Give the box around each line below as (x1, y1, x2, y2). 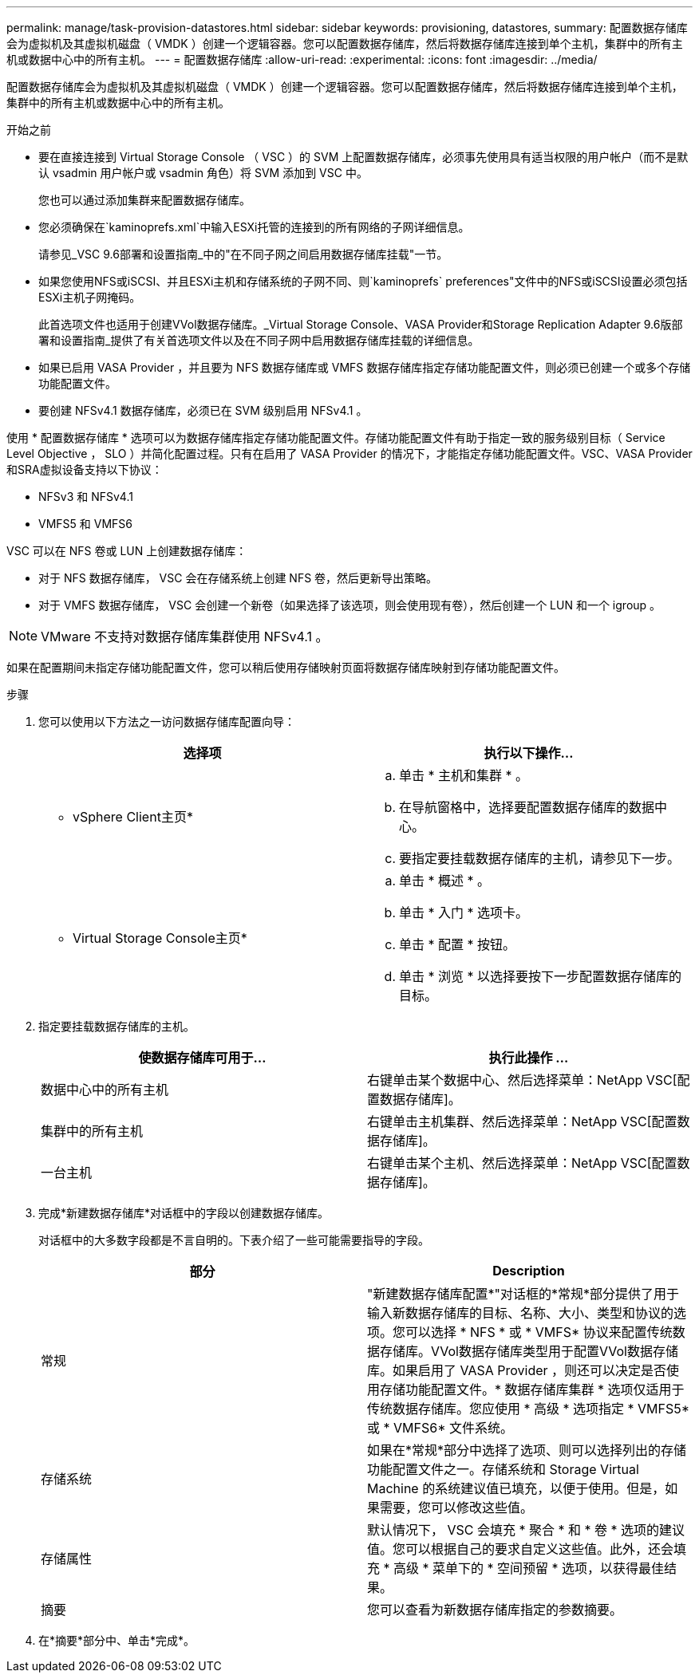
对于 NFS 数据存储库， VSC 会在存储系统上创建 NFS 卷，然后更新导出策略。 (38, 571, 438, 585)
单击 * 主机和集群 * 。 (399, 767, 529, 783)
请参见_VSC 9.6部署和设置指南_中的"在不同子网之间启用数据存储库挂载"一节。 (38, 247, 448, 261)
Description (492, 1263, 565, 1279)
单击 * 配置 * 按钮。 (399, 936, 516, 952)
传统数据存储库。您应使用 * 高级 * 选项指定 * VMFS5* (367, 1401, 690, 1417)
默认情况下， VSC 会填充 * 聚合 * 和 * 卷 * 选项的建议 (367, 1522, 685, 1538)
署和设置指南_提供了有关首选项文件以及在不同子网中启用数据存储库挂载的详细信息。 (38, 333, 480, 347)
